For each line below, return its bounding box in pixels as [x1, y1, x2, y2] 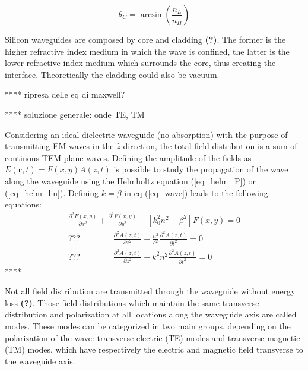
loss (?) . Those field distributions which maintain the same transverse [5, 296, 259, 309]
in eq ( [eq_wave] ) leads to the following [124, 186, 268, 199]
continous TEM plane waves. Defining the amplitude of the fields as [5, 151, 252, 164]
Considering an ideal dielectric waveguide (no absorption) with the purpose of [5, 128, 288, 140]
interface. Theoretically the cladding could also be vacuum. [5, 68, 220, 80]
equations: [5, 198, 42, 210]
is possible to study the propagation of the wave [113, 163, 288, 175]
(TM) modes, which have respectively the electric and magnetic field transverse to [5, 343, 303, 356]
